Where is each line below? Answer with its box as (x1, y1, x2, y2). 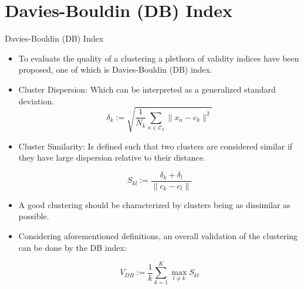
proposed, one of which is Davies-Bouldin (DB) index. (18, 63, 212, 76)
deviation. (18, 94, 55, 107)
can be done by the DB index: (18, 241, 127, 253)
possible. (18, 210, 49, 222)
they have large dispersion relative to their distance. (18, 151, 205, 164)
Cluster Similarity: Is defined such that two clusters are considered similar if (18, 140, 293, 152)
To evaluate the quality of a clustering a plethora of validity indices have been (18, 52, 299, 64)
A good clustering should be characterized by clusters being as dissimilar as (18, 198, 291, 210)
